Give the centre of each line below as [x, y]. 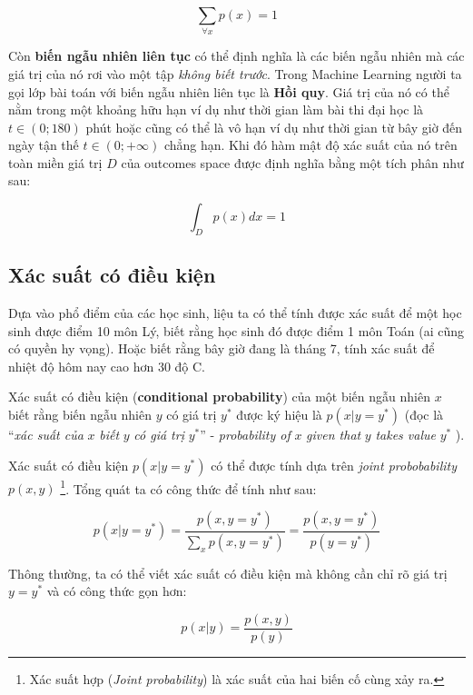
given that [334, 435]
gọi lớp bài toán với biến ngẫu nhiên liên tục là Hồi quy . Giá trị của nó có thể [229, 91]
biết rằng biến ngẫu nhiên [80, 415]
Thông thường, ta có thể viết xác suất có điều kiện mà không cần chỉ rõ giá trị [228, 573]
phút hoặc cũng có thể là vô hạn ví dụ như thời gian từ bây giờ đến [274, 127]
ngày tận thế [44, 145]
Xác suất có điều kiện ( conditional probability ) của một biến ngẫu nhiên [219, 397]
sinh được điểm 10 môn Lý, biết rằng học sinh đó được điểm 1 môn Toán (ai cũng [236, 330]
